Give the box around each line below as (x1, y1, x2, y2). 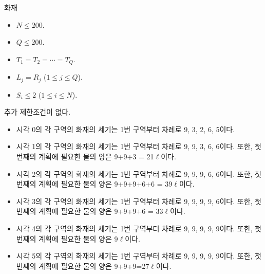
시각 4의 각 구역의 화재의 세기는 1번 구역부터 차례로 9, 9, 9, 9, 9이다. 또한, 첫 (16, 223, 261, 234)
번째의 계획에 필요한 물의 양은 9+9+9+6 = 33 (16, 206, 163, 216)
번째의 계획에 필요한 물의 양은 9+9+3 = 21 (16, 151, 154, 162)
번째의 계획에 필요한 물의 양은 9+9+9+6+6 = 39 (16, 178, 173, 189)
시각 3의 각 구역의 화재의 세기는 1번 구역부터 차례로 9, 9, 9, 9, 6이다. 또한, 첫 (16, 195, 261, 206)
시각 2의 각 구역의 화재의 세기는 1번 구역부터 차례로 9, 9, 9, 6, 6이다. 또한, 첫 (16, 168, 261, 179)
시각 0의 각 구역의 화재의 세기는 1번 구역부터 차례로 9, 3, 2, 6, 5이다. (16, 123, 235, 134)
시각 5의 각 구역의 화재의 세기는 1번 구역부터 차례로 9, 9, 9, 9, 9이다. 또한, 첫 (16, 250, 261, 261)
